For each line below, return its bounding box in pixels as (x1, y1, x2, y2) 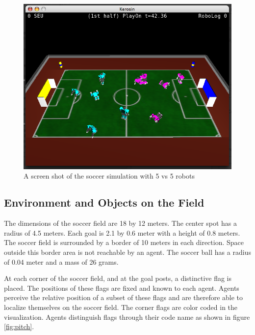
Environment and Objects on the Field (4, 195, 204, 210)
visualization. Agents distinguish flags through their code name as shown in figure (4, 311, 250, 322)
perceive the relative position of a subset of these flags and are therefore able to (4, 292, 243, 303)
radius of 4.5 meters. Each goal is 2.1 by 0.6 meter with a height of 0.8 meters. (4, 227, 240, 238)
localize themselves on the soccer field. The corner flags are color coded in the (4, 302, 238, 312)
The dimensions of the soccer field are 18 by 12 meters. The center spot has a (4, 218, 237, 228)
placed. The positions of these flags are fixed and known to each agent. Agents (4, 282, 239, 293)
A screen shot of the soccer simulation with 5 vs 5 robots (24, 171, 195, 181)
